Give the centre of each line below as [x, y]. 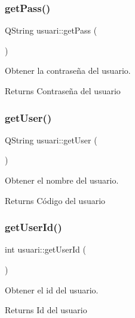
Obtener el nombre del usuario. [62, 180]
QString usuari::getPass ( [51, 30]
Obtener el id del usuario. [52, 289]
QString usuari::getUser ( [51, 139]
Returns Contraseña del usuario [63, 91]
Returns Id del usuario [46, 310]
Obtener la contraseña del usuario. [68, 70]
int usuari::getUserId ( [45, 249]
